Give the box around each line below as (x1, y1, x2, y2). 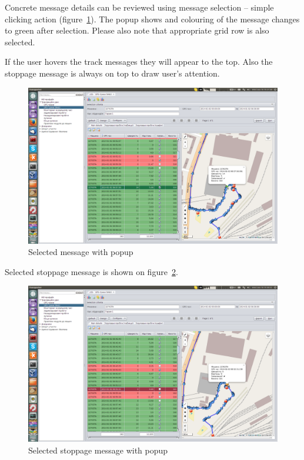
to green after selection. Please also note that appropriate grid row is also (5, 24, 269, 37)
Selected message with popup (28, 246, 133, 258)
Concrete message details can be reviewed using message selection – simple (5, 1, 274, 13)
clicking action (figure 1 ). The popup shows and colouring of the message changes (5, 12, 300, 25)
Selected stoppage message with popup (28, 444, 168, 456)
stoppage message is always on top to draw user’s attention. (5, 67, 220, 79)
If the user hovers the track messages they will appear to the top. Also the (5, 55, 273, 68)
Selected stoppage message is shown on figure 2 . (5, 265, 178, 277)
